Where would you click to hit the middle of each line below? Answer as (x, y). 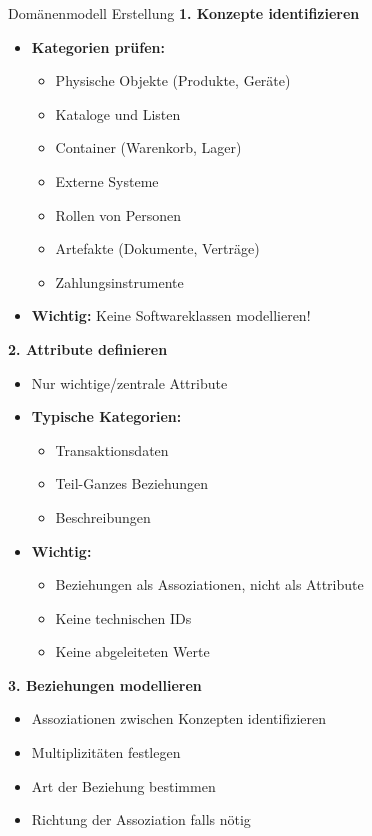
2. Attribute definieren (88, 348)
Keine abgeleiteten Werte (132, 651)
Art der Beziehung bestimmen (123, 785)
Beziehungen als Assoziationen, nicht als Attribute (209, 584)
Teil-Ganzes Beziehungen (131, 483)
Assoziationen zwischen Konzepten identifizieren (179, 718)
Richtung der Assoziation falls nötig (141, 819)
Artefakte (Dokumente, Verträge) (157, 248)
